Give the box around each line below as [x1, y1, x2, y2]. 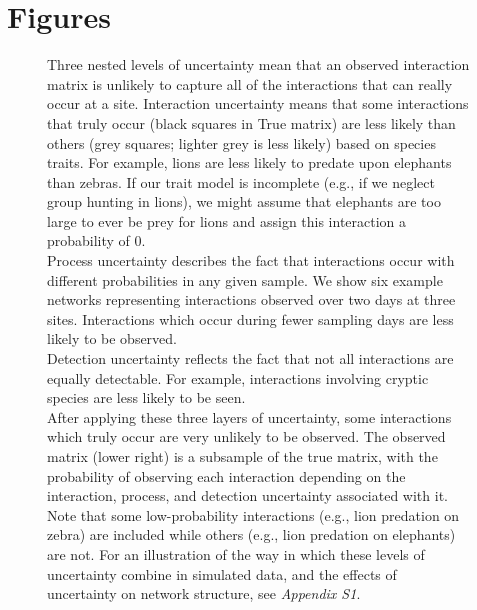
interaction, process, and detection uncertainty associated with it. [47, 485, 448, 506]
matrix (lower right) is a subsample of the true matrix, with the [47, 446, 438, 466]
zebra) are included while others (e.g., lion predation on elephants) [47, 524, 456, 545]
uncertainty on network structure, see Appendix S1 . [47, 583, 361, 604]
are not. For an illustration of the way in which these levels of [47, 543, 425, 564]
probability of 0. [47, 230, 146, 251]
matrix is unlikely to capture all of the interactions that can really [47, 73, 453, 94]
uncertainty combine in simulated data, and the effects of [47, 563, 397, 584]
